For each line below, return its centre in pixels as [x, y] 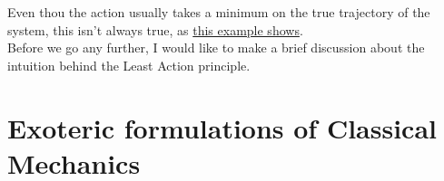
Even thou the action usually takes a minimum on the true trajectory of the [219, 12]
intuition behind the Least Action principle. [129, 65]
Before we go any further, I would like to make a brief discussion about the [216, 48]
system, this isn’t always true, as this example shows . [155, 29]
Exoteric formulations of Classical [222, 127]
